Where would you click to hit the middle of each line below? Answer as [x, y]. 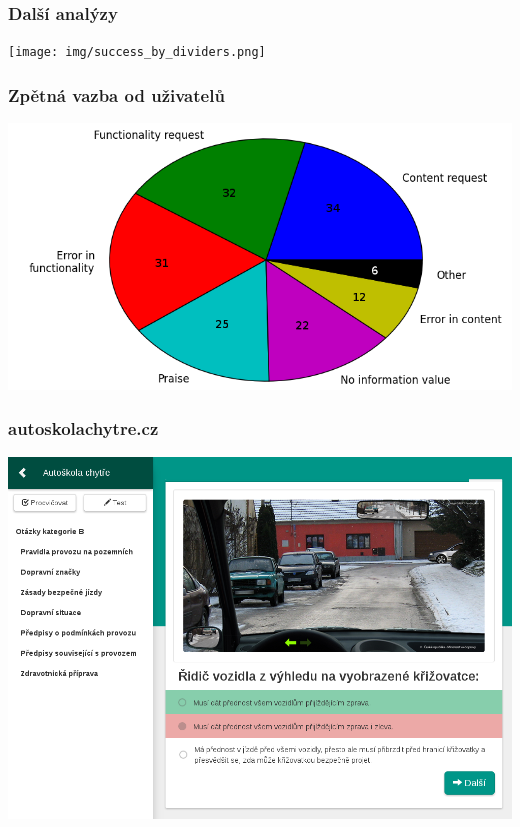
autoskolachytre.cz [83, 428]
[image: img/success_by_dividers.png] [137, 52]
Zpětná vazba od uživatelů [116, 94]
